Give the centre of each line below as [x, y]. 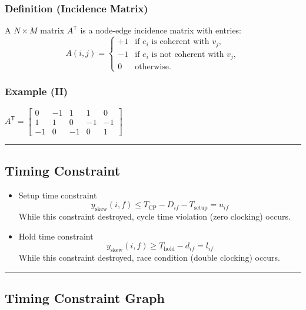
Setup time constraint [58, 195]
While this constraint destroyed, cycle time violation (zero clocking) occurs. [154, 216]
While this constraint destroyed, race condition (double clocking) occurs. [149, 257]
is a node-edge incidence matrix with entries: [161, 30]
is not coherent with [188, 54]
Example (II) [36, 91]
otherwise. [153, 67]
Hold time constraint [56, 236]
